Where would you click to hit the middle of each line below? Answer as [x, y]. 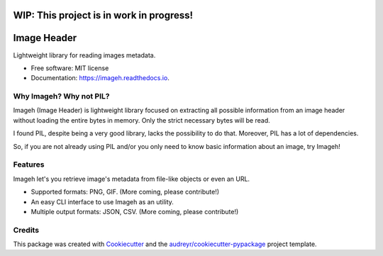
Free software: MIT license [70, 68]
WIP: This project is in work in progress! [103, 15]
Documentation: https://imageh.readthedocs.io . [100, 78]
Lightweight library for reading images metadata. [84, 55]
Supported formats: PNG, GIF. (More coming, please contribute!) [125, 192]
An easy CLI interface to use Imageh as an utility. [102, 201]
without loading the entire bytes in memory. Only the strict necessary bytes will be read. [141, 120]
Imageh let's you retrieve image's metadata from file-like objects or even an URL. [132, 179]
